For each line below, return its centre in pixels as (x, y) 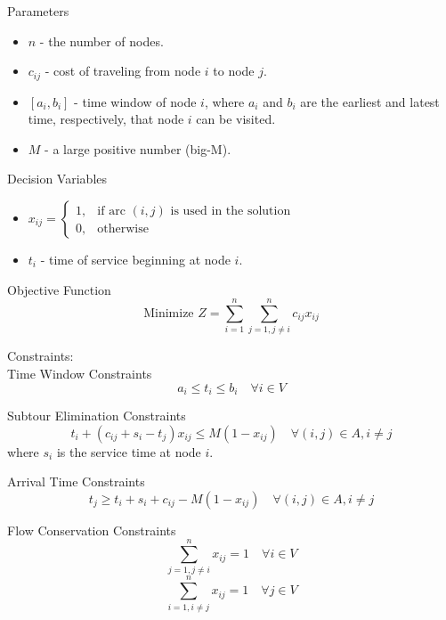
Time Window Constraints (80, 373)
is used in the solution (231, 211)
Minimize (169, 314)
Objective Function (59, 289)
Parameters (38, 11)
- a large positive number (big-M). (138, 148)
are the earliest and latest (370, 101)
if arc (111, 211)
